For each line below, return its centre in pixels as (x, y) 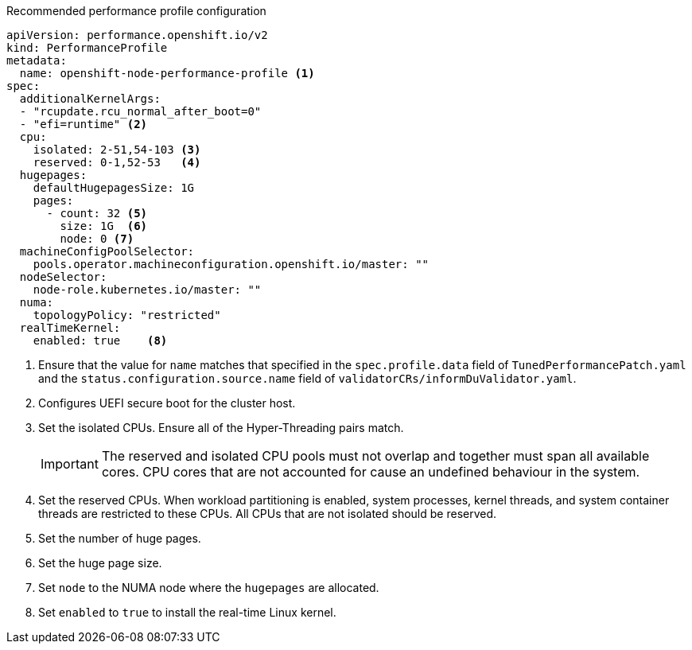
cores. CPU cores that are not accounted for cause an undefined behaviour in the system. (371, 472)
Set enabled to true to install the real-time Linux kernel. (187, 612)
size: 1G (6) (104, 226)
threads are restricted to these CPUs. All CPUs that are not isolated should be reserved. (268, 514)
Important (70, 464)
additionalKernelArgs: (90, 99)
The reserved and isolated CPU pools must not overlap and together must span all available (375, 456)
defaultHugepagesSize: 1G (114, 188)
